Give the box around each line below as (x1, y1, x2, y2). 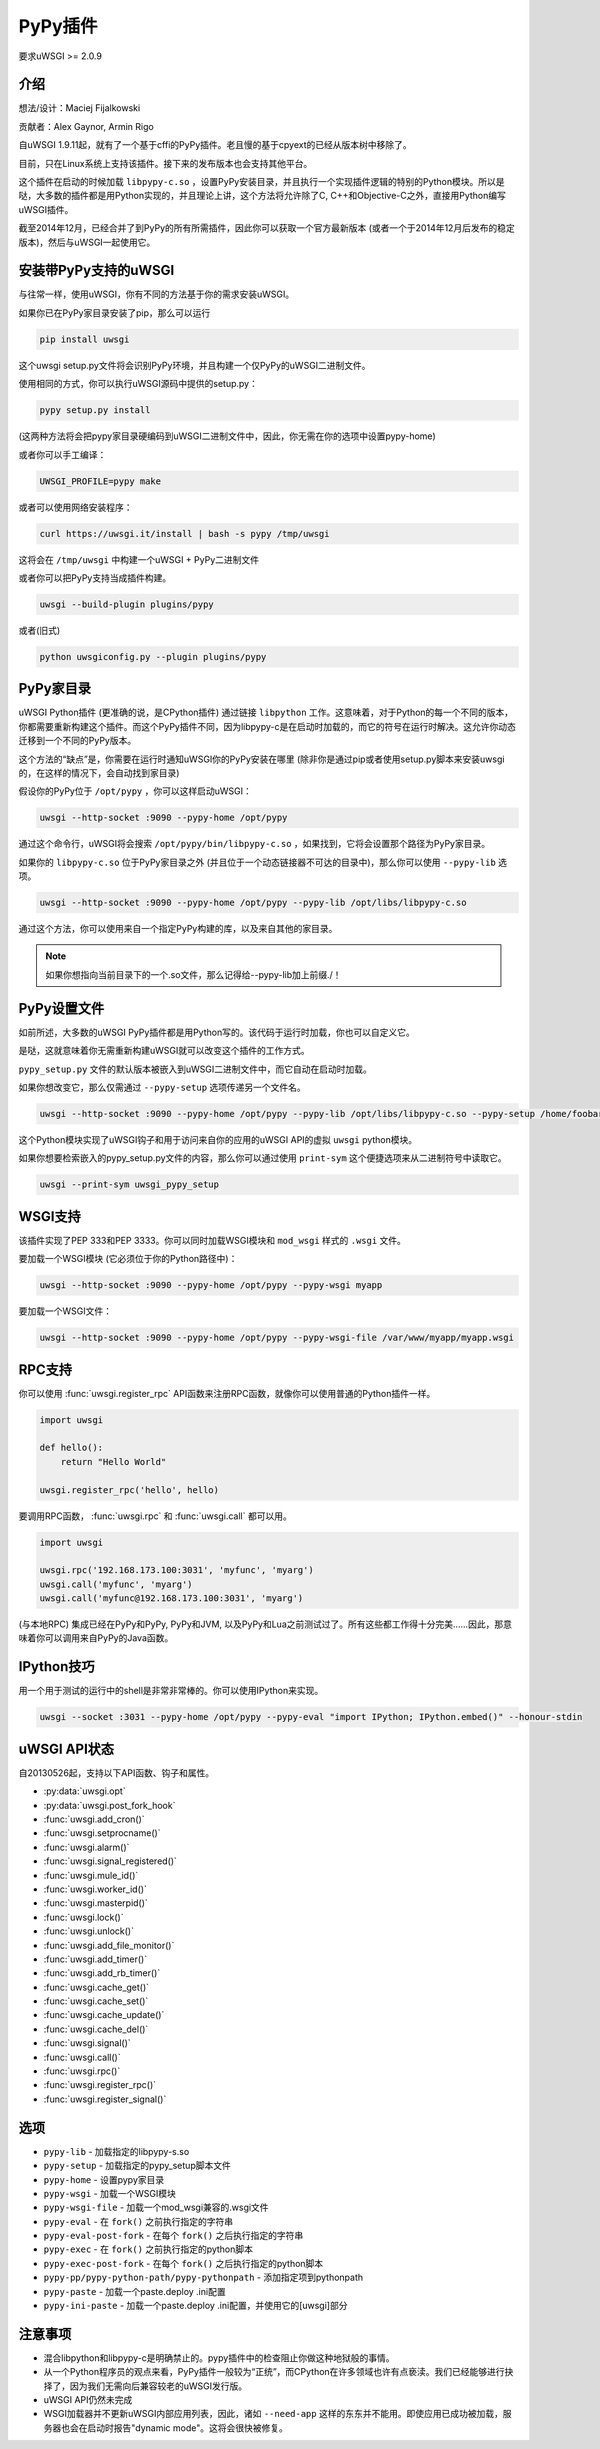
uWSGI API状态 (18, 1740, 115, 1757)
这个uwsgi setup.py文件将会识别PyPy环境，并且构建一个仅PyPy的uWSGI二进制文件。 (18, 359, 371, 371)
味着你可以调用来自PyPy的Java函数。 (18, 1632, 174, 1644)
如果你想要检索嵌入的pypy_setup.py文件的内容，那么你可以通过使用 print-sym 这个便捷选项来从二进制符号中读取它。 (18, 1152, 507, 1164)
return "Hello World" (60, 1456, 167, 1467)
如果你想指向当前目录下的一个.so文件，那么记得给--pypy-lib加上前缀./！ (45, 968, 342, 980)
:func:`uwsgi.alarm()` (43, 1841, 130, 1853)
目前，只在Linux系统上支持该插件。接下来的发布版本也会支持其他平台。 (18, 157, 313, 169)
